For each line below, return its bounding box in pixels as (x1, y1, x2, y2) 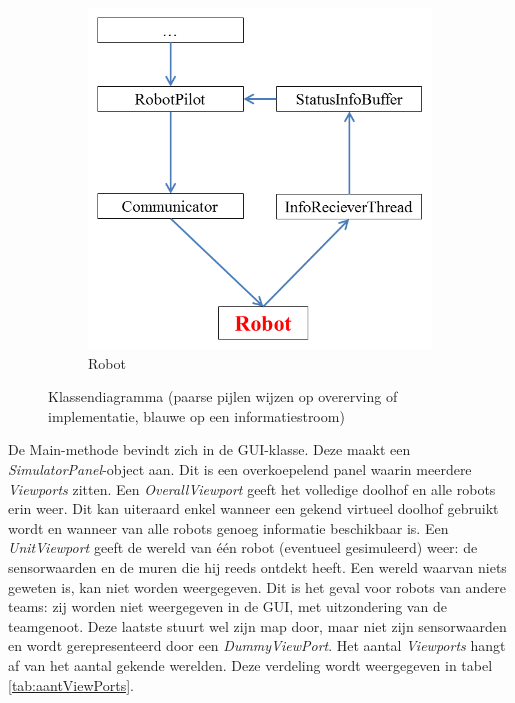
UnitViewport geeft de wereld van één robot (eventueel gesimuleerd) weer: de (8, 537, 478, 558)
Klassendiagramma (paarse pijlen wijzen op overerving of (48, 386, 398, 407)
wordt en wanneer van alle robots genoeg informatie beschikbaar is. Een (8, 517, 449, 538)
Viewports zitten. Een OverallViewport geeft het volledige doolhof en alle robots (8, 478, 496, 499)
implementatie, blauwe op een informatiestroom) (48, 405, 345, 426)
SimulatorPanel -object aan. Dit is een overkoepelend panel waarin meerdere (8, 459, 472, 479)
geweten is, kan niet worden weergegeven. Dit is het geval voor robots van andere (8, 576, 506, 597)
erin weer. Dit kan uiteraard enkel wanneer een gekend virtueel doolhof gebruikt (8, 498, 499, 519)
